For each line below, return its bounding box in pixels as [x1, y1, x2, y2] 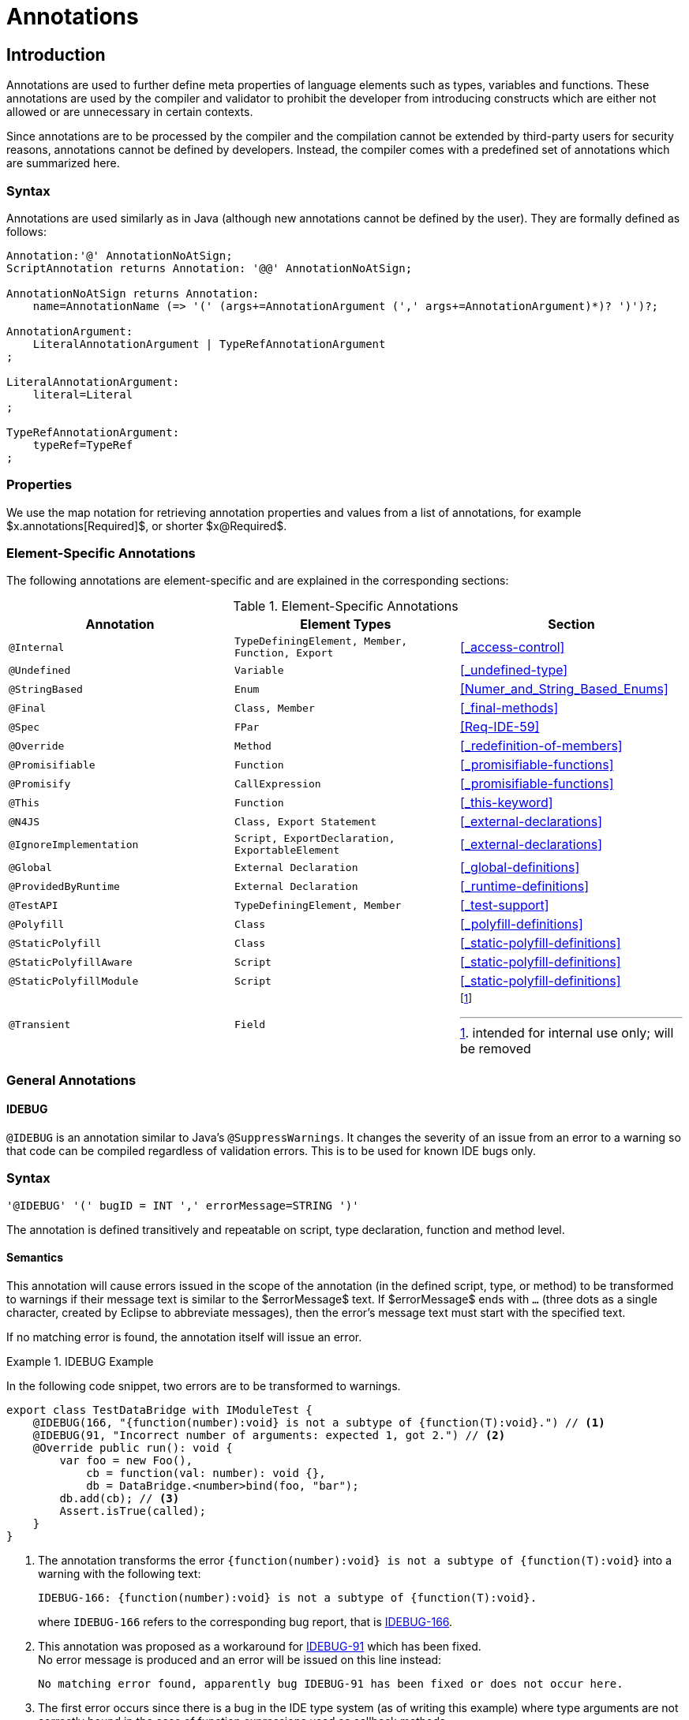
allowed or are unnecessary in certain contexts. [6, 105, 253, 119]
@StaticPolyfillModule [9, 974, 139, 987]
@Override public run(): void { [32, 1441, 233, 1454]
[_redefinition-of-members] [459, 738, 623, 754]
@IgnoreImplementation [9, 838, 139, 851]
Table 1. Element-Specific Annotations [233, 598, 459, 615]
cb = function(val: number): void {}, [86, 1466, 326, 1479]
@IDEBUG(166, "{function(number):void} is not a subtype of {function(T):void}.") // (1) [32, 1415, 605, 1429]
